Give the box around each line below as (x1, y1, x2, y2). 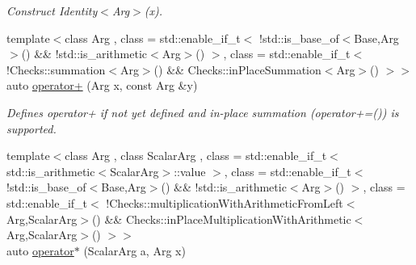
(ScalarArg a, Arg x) (83, 242, 186, 259)
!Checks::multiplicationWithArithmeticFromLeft (106, 194, 343, 211)
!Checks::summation (6, 61, 106, 78)
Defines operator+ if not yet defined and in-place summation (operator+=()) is (6, 103, 399, 120)
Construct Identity (6, 2, 98, 19)
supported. (6, 120, 57, 137)
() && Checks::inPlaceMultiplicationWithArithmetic (91, 210, 351, 227)
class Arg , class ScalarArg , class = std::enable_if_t (65, 147, 327, 164)
